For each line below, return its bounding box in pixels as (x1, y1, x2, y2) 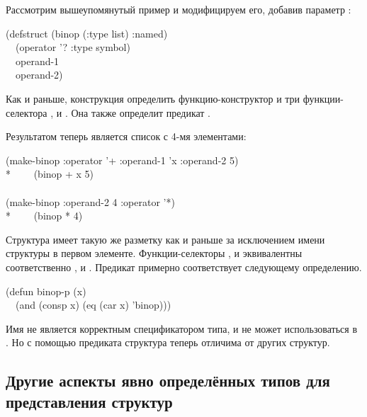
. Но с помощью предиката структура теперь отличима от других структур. (6, 335, 330, 350)
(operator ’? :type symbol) (15, 40, 130, 55)
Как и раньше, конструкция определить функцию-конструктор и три (6, 91, 300, 105)
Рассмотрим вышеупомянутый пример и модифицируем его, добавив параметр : (6, 2, 351, 16)
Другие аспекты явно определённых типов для (6, 370, 330, 392)
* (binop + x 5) (6, 166, 94, 181)
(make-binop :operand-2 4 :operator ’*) (6, 194, 175, 209)
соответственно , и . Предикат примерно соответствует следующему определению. (6, 259, 362, 274)
